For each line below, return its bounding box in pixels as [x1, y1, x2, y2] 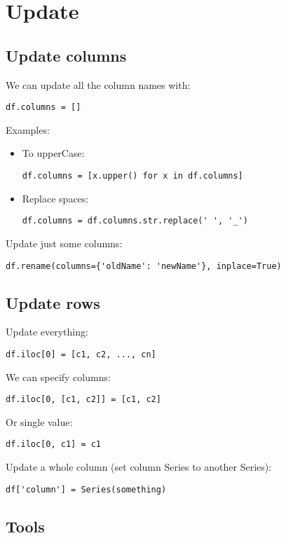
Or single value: [6, 414, 73, 429]
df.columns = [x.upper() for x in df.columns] [22, 171, 243, 181]
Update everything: [6, 324, 88, 339]
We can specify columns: [6, 369, 111, 384]
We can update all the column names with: [6, 77, 191, 92]
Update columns [6, 44, 127, 66]
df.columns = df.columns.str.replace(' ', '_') [22, 216, 248, 226]
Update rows [6, 291, 100, 313]
